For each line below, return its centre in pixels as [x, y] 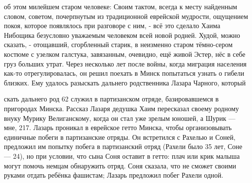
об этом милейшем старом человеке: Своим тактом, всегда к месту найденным [121, 6]
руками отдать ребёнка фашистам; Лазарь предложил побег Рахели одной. [114, 175]
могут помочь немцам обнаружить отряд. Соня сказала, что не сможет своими [120, 165]
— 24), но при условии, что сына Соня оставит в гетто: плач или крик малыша [122, 156]
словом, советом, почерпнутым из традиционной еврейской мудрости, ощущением [126, 16]
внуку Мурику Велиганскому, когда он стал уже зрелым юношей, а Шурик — [120, 118]
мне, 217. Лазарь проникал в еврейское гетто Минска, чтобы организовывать [118, 127]
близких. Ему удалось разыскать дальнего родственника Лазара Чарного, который [125, 82]
